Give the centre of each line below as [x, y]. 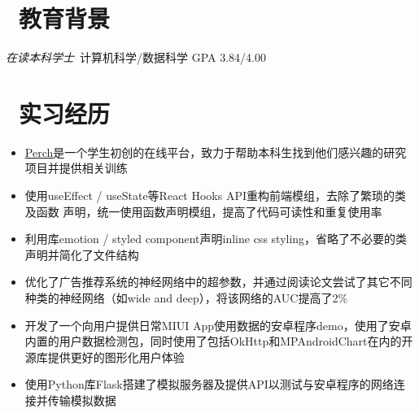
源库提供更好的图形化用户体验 [105, 356]
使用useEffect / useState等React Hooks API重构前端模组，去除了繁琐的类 [216, 196]
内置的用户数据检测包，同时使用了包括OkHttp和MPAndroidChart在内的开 [219, 341]
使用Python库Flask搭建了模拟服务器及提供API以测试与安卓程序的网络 [209, 384]
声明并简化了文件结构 [82, 254]
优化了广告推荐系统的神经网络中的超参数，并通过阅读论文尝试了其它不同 [218, 282]
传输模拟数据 [82, 400]
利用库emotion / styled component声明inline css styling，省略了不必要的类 [216, 239]
